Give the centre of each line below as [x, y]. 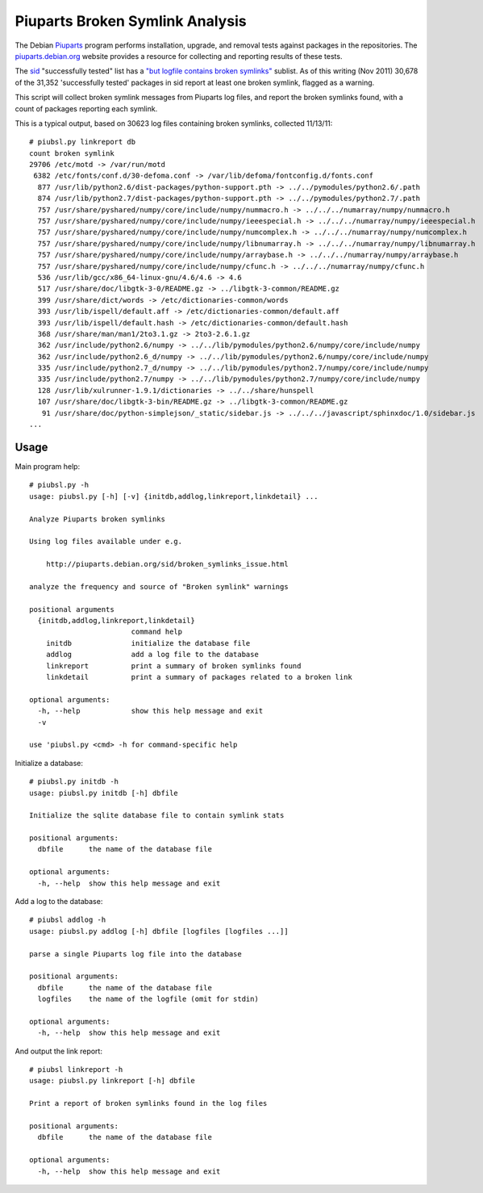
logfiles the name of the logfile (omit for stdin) [148, 999]
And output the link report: [58, 1051]
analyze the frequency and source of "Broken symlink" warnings [159, 586]
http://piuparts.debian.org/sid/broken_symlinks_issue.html [167, 564]
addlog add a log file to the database [152, 655]
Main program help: [48, 466]
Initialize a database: [49, 763]
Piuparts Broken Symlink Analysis [131, 21]
